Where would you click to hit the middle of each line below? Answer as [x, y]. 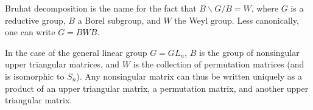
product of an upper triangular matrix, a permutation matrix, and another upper [157, 88]
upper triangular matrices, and [62, 64]
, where [265, 8]
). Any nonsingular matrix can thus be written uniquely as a [189, 76]
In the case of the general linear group [76, 52]
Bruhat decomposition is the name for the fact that [101, 8]
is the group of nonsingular [249, 52]
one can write [30, 32]
